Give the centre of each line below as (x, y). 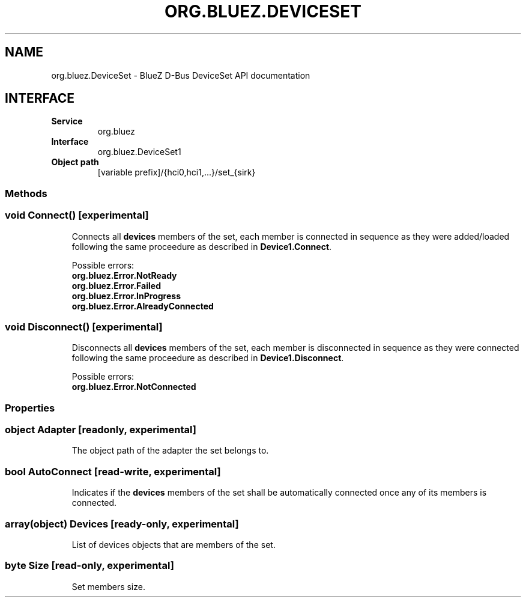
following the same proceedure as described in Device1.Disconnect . (208, 358)
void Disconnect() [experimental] (84, 327)
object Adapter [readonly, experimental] (101, 430)
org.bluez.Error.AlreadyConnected (143, 306)
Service (67, 121)
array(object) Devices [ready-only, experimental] (122, 524)
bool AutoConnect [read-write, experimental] (113, 471)
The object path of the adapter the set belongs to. (170, 451)
